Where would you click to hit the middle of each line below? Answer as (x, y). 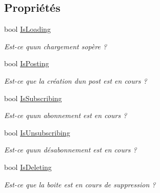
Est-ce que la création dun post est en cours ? (76, 80)
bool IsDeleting (28, 167)
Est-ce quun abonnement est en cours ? (66, 115)
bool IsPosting (27, 63)
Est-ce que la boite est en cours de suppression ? (80, 184)
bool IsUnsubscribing (37, 132)
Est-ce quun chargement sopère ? (56, 46)
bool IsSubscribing (33, 98)
